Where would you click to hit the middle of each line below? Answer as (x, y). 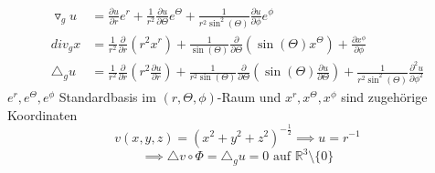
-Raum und (249, 97)
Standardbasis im (107, 97)
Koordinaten (42, 114)
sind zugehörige (384, 97)
